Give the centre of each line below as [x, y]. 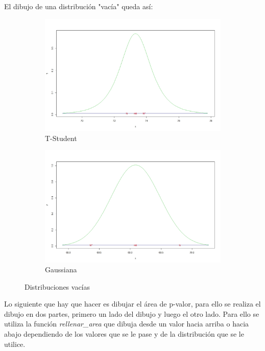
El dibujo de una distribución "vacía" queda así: [79, 6]
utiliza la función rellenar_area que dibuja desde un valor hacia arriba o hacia [127, 324]
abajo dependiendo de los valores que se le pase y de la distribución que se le [124, 334]
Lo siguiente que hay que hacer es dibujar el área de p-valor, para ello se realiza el [132, 304]
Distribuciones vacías [57, 286]
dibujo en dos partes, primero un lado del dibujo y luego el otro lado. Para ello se [132, 313]
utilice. [15, 344]
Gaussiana [61, 270]
